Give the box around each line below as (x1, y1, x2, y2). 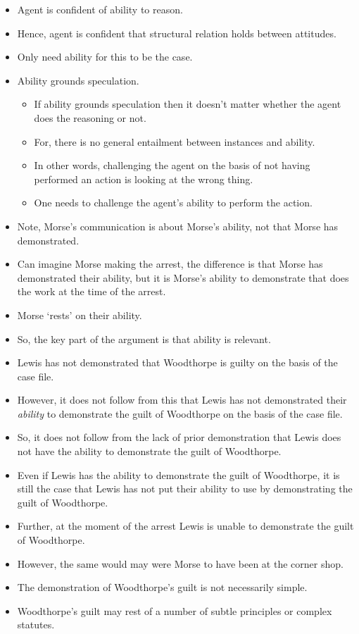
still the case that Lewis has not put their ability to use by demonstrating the (17, 481, 353, 496)
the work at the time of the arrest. (17, 284, 166, 299)
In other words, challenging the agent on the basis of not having (34, 158, 310, 173)
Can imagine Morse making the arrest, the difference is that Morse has (17, 256, 323, 271)
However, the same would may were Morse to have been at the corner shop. (17, 556, 344, 571)
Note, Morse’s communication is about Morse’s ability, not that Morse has (17, 218, 339, 233)
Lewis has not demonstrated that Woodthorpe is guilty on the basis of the (17, 355, 338, 370)
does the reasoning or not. (34, 110, 146, 125)
